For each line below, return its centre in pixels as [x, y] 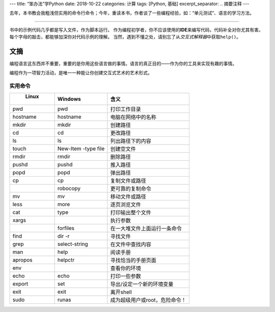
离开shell [121, 292]
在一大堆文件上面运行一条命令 [146, 228]
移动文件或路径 [128, 196]
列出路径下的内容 [131, 141]
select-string [73, 244]
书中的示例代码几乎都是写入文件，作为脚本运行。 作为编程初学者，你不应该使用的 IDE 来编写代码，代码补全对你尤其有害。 [136, 30]
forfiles [66, 228]
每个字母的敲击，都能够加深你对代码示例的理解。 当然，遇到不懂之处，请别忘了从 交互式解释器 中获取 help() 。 [125, 37]
